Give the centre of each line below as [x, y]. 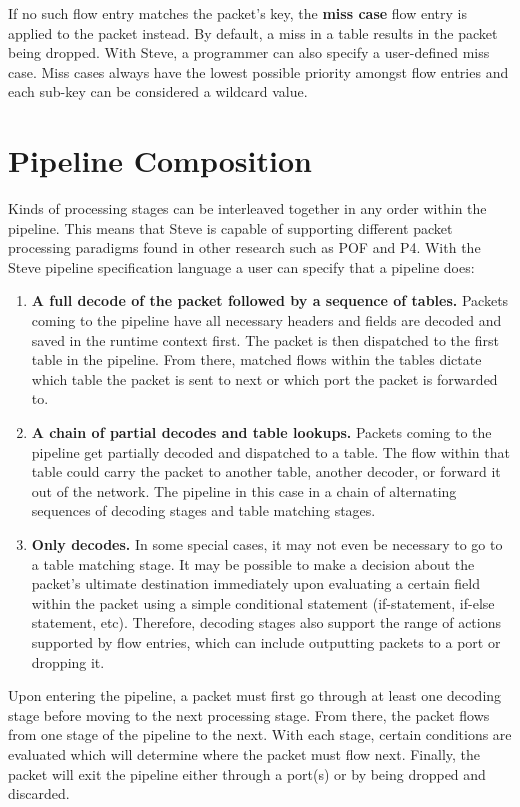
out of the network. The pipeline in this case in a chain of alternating [244, 490]
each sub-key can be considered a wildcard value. [158, 91]
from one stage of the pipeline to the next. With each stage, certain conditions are [260, 734]
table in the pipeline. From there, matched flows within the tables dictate [256, 359]
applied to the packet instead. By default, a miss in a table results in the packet [253, 32]
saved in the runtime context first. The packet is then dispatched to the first [265, 339]
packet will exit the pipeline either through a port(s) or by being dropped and [247, 773]
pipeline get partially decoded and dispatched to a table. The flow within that [270, 451]
